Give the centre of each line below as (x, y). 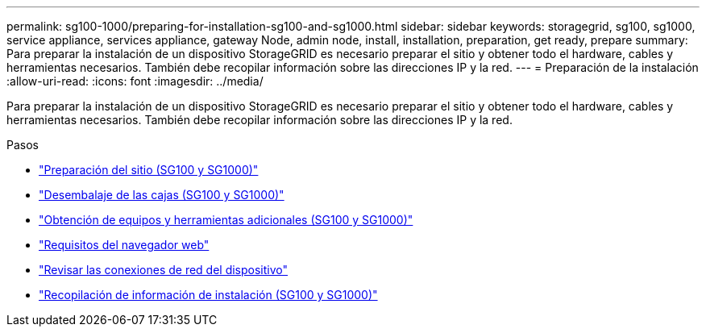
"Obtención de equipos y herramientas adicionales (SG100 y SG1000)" (226, 220)
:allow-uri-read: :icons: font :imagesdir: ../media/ (135, 81)
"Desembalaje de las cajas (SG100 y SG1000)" (162, 195)
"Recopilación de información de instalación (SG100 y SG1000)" (208, 295)
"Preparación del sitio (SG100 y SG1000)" (149, 170)
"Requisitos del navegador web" (124, 245)
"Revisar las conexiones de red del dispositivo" (164, 270)
